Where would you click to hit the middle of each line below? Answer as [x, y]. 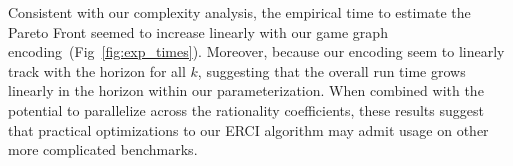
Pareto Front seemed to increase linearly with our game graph [198, 31]
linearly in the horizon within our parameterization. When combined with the [246, 90]
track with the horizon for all [97, 70]
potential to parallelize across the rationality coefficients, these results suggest [246, 109]
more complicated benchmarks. [103, 149]
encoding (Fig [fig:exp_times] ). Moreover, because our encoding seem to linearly [256, 51]
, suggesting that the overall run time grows [331, 70]
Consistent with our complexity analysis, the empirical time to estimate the [239, 12]
